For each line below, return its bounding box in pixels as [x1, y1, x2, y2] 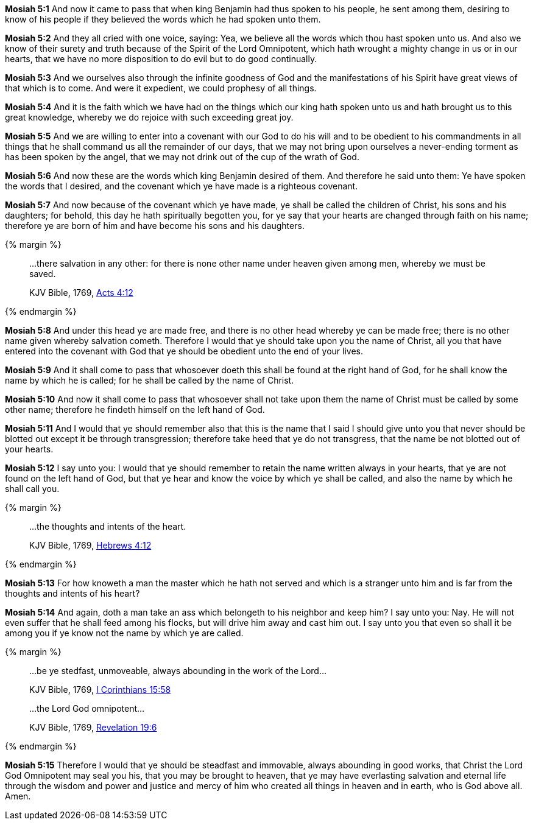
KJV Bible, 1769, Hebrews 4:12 [29, 540, 152, 550]
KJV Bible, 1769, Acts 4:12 [29, 287, 133, 298]
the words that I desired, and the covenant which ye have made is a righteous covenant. [5, 181, 358, 191]
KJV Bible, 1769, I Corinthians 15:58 [29, 684, 171, 695]
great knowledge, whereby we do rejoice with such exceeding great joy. [5, 112, 294, 122]
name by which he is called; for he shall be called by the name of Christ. [5, 375, 294, 385]
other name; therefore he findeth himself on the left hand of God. [5, 404, 265, 415]
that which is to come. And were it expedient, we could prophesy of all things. [5, 83, 317, 93]
